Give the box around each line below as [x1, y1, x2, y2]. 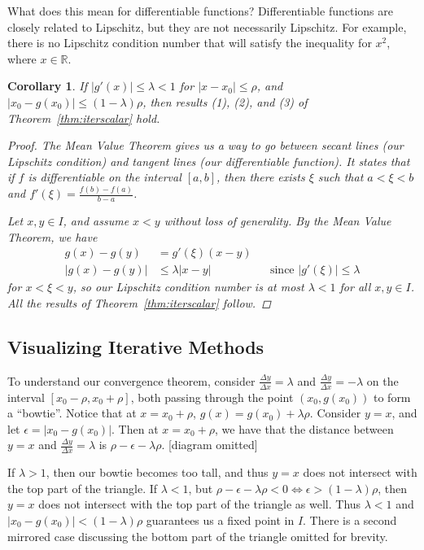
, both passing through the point [130, 388, 294, 405]
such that [317, 168, 364, 186]
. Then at [111, 420, 159, 437]
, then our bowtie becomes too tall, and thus [46, 464, 269, 481]
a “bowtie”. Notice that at [7, 404, 137, 421]
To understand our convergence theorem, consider [7, 372, 256, 389]
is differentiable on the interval [28, 168, 181, 186]
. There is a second [303, 511, 397, 528]
